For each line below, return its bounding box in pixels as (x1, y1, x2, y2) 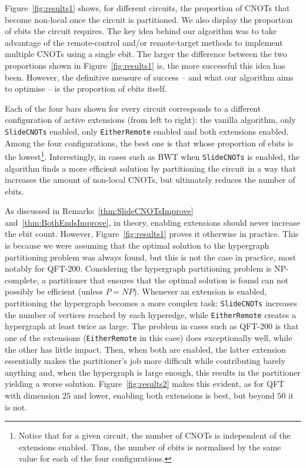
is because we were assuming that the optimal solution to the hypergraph (5, 239, 270, 252)
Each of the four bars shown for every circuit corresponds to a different (5, 102, 261, 114)
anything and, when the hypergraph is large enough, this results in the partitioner (5, 366, 301, 378)
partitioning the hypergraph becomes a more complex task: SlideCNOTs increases (5, 297, 297, 309)
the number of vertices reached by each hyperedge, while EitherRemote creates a (5, 308, 296, 320)
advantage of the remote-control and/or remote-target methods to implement (5, 36, 283, 48)
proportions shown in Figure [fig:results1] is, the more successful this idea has (5, 59, 285, 71)
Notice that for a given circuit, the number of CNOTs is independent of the (18, 429, 291, 442)
